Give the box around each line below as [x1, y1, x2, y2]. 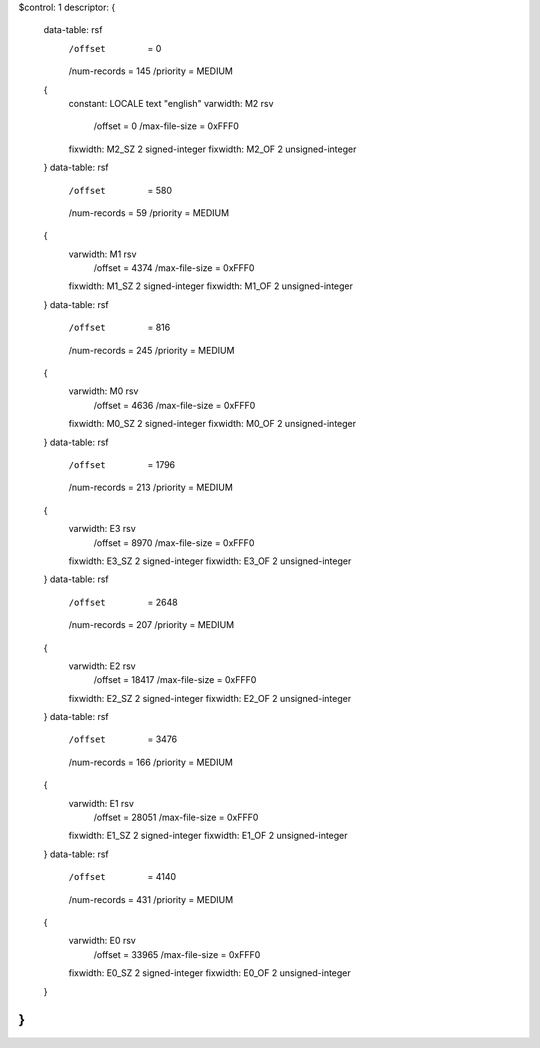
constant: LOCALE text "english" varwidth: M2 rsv [68, 97, 274, 109]
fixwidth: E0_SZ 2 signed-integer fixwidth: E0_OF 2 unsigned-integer [68, 967, 352, 979]
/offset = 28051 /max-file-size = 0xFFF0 [93, 811, 259, 824]
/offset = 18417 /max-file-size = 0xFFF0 [93, 674, 257, 686]
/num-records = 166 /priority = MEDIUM [68, 756, 234, 768]
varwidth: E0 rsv [68, 935, 137, 947]
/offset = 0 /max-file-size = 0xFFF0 [93, 120, 240, 132]
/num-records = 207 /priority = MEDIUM [68, 619, 235, 631]
